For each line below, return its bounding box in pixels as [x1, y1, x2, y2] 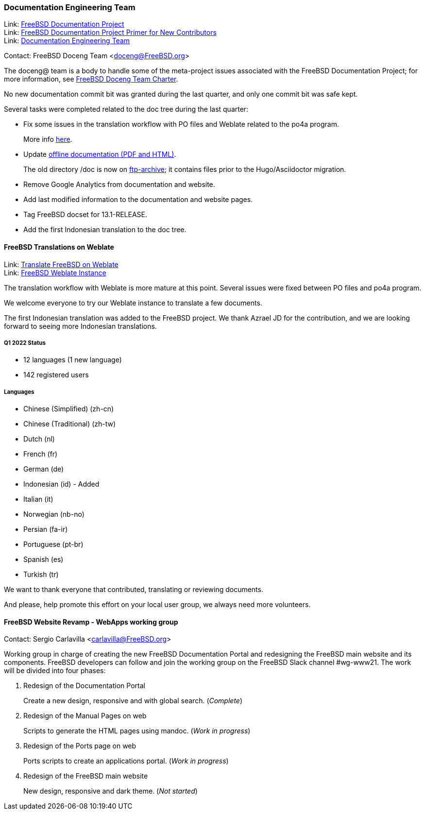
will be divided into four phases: [4, 666, 106, 675]
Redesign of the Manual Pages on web [23, 712, 147, 720]
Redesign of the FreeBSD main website [23, 772, 148, 780]
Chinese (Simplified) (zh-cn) [23, 405, 114, 413]
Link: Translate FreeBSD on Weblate [4, 260, 119, 269]
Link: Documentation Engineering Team [4, 36, 130, 45]
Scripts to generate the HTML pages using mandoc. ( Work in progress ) [23, 727, 251, 735]
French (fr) [23, 450, 58, 458]
